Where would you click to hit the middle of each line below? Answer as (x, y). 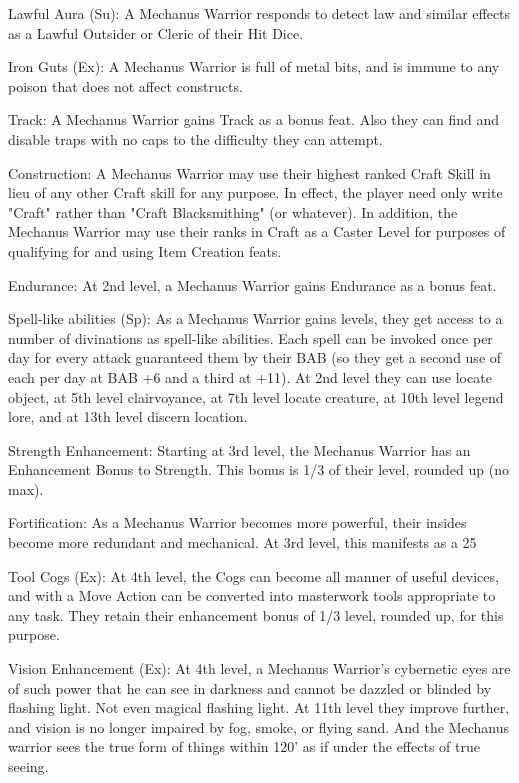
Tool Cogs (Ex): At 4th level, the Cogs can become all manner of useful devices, (253, 575)
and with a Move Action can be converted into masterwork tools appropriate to (252, 595)
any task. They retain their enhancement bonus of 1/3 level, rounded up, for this (256, 614)
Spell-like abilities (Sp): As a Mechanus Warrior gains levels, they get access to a (255, 318)
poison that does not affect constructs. (125, 85)
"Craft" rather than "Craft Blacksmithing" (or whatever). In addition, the (233, 211)
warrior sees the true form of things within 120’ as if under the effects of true (244, 746)
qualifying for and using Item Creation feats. (145, 250)
